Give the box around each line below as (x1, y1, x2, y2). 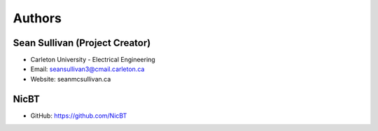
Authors (13, 10, 62, 26)
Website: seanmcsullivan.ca (30, 75, 111, 83)
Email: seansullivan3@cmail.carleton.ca (30, 65, 145, 73)
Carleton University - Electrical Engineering (30, 56, 155, 64)
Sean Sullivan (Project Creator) (13, 37, 151, 49)
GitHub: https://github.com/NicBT (30, 111, 127, 120)
